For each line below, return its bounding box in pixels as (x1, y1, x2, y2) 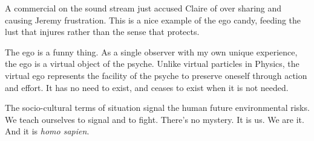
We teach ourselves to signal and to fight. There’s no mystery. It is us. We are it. (5, 113, 304, 125)
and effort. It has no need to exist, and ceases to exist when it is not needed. (5, 81, 289, 93)
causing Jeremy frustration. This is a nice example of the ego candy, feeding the (5, 13, 301, 26)
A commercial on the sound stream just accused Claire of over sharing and (5, 2, 282, 14)
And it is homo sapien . (5, 125, 90, 137)
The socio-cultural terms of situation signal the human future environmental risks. (5, 101, 310, 114)
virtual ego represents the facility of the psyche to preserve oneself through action (5, 69, 307, 81)
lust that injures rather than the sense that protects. (5, 25, 200, 38)
